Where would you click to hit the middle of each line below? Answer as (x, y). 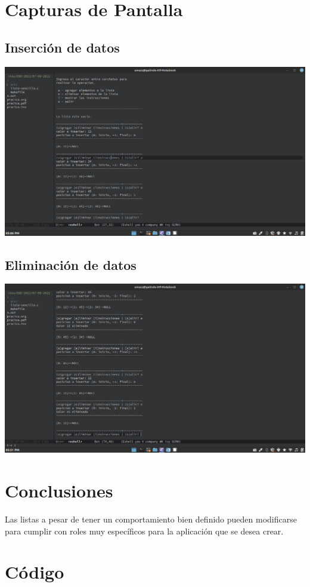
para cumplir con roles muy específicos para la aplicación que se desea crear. (144, 531)
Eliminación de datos (71, 264)
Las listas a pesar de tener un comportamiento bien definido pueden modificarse (151, 519)
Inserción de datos (62, 47)
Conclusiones (59, 491)
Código (35, 572)
